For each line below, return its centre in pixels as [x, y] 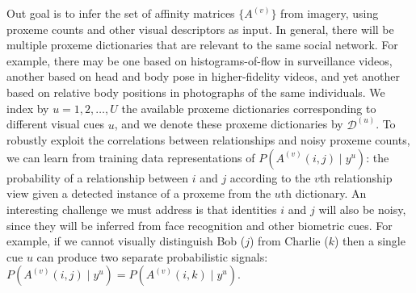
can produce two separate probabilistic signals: [152, 256]
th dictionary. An [324, 193]
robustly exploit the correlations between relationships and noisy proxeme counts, [208, 140]
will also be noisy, [362, 209]
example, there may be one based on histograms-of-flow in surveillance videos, [200, 60]
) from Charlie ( [289, 241]
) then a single [370, 241]
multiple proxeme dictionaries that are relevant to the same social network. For [202, 45]
